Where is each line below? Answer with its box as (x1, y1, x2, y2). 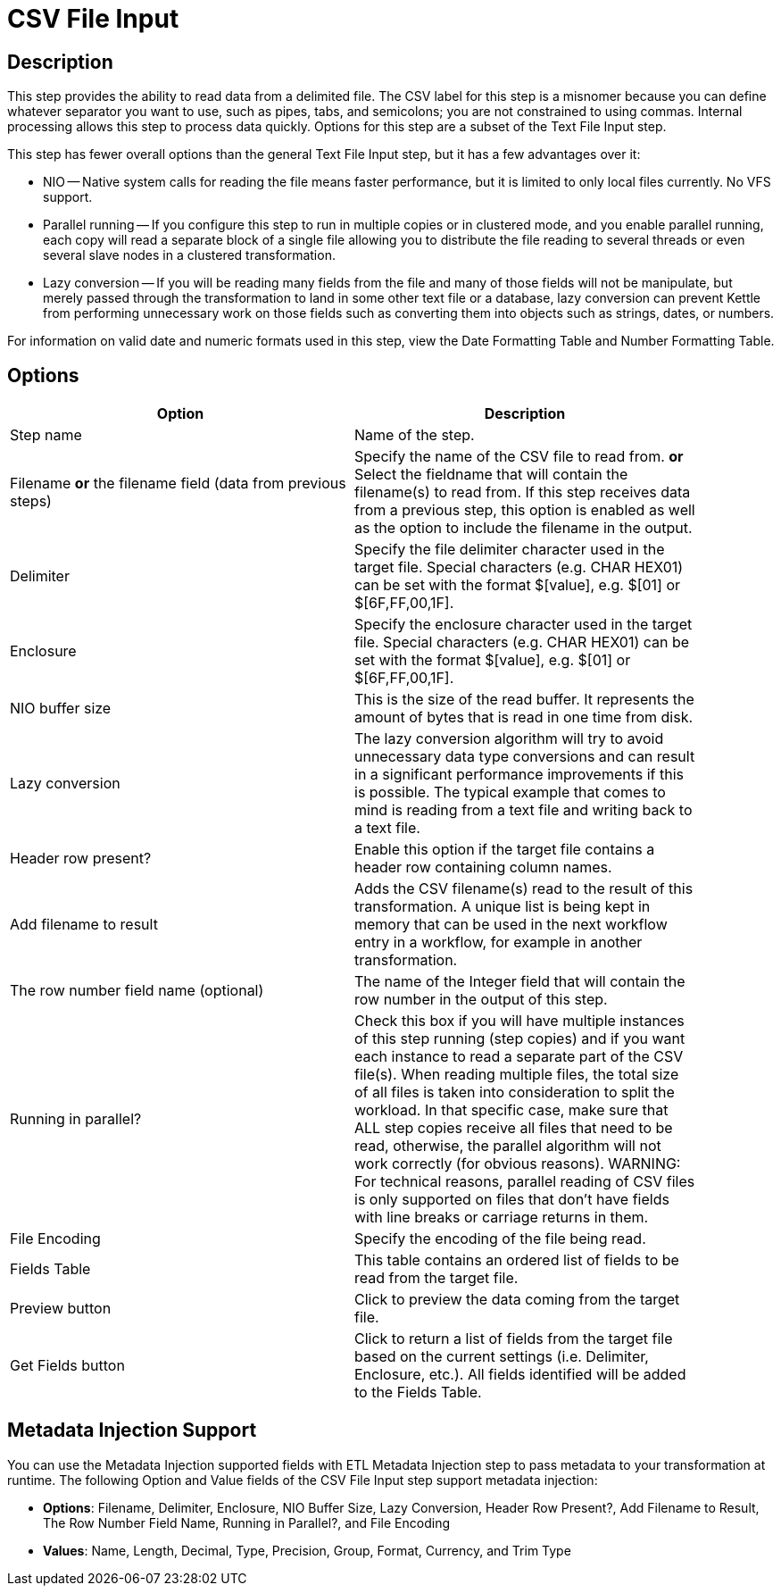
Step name (10, 426, 82, 445)
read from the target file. (354, 1269, 519, 1288)
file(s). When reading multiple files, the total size (354, 1065, 679, 1084)
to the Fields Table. (354, 1383, 482, 1402)
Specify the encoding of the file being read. (354, 1230, 646, 1248)
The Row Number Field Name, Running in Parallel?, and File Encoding (43, 1514, 451, 1530)
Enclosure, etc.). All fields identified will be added (354, 1365, 686, 1384)
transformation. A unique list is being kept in (354, 897, 651, 916)
